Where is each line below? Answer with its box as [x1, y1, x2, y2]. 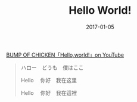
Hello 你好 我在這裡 [20, 89, 77, 96]
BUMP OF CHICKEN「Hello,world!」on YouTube [6, 51, 124, 58]
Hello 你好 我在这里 [20, 76, 77, 84]
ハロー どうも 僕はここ [20, 64, 84, 71]
